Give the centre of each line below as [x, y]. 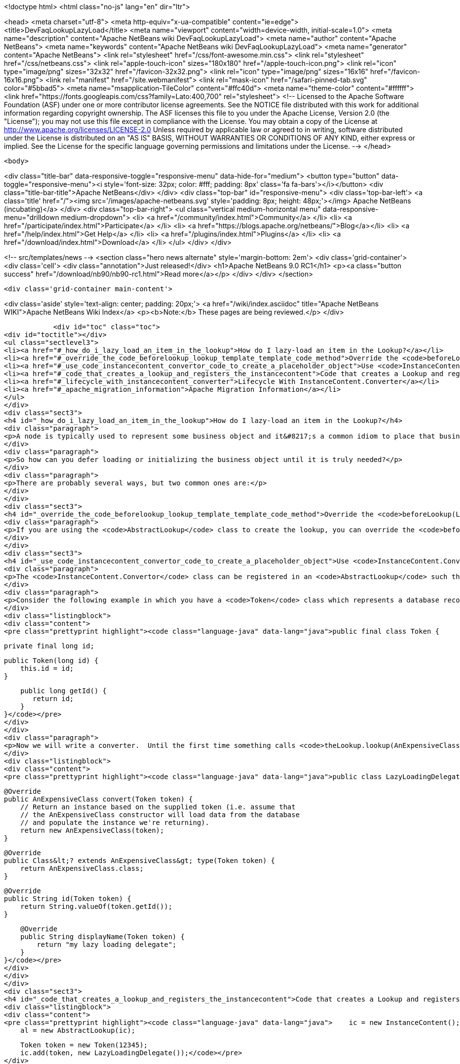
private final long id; [49, 646]
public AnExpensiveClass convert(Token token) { [98, 799]
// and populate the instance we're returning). [115, 823]
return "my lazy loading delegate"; [107, 944]
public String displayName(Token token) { [102, 937]
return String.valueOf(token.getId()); [96, 906]
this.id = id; [47, 668]
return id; [53, 699]
